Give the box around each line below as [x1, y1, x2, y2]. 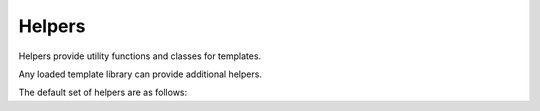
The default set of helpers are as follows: [18, 86, 188, 99]
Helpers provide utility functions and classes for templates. [18, 50, 262, 62]
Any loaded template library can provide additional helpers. [18, 68, 262, 80]
